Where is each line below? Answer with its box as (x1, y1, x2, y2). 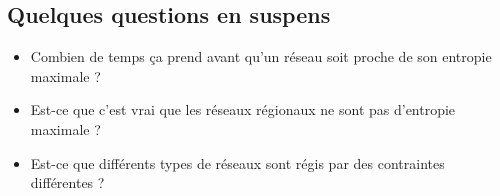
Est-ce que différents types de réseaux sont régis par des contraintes (30, 152, 445, 173)
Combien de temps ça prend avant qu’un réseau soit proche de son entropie (30, 46, 492, 67)
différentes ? (30, 172, 105, 193)
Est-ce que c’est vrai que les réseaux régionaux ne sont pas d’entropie (30, 99, 456, 120)
